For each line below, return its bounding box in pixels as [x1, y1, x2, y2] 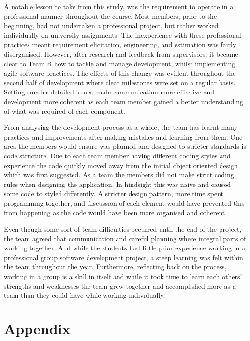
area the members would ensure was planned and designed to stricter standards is [4, 141, 246, 151]
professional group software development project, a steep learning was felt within [4, 252, 243, 262]
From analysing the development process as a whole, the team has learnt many [4, 122, 237, 132]
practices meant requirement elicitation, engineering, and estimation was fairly [4, 39, 236, 49]
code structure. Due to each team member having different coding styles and [4, 150, 231, 160]
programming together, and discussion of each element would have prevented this [4, 198, 245, 208]
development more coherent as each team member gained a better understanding [4, 96, 243, 106]
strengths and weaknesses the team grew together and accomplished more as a [4, 280, 236, 291]
